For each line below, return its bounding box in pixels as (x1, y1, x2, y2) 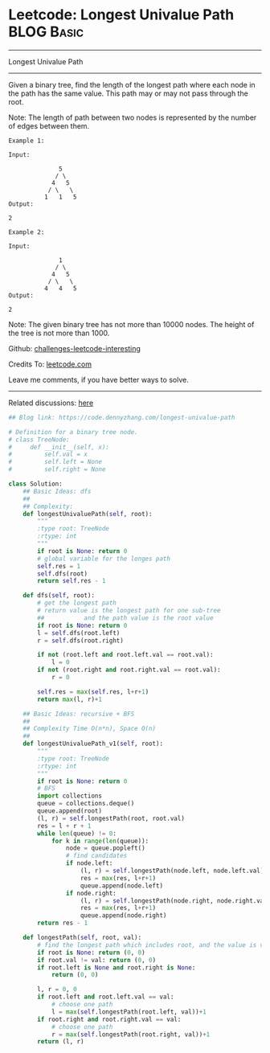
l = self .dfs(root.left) (37, 629, 121, 637)
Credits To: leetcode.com (8, 359, 92, 369)
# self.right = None (8, 465, 106, 473)
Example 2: (8, 227, 45, 236)
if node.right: (65, 889, 117, 897)
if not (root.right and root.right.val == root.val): (37, 666, 221, 674)
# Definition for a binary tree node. (8, 428, 138, 436)
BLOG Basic (8, 23, 84, 41)
